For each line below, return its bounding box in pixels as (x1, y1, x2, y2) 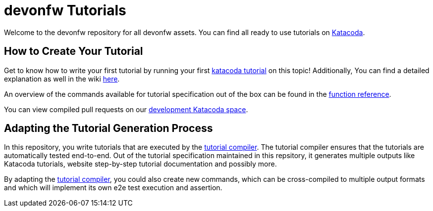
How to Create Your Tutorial (4, 45, 143, 58)
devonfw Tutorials (4, 2, 126, 19)
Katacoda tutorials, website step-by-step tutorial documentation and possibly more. (4, 160, 277, 169)
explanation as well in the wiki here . (4, 74, 120, 83)
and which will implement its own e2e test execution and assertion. (4, 183, 222, 192)
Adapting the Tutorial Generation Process (4, 122, 213, 135)
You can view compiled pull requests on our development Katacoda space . (4, 105, 248, 114)
